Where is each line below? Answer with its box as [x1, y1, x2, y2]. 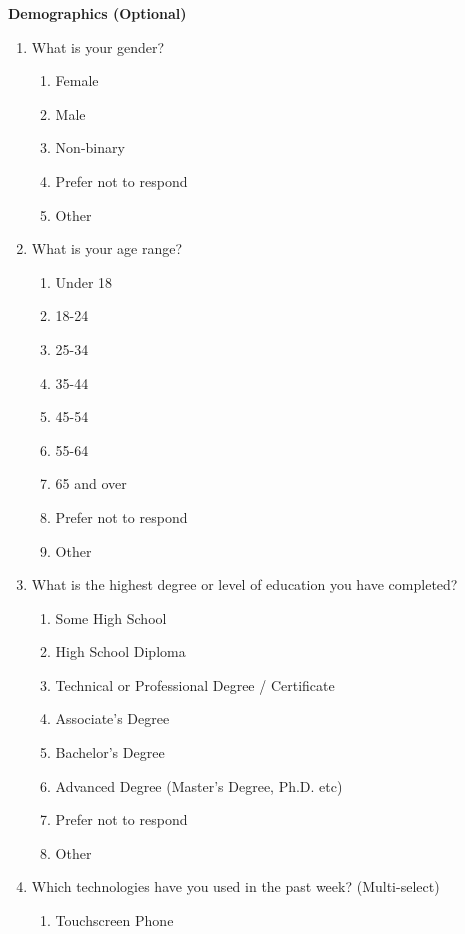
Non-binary [55, 137, 125, 158]
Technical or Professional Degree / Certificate [55, 674, 335, 695]
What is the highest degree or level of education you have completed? [31, 574, 458, 595]
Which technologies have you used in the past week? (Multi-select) [31, 876, 440, 897]
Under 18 [55, 271, 113, 292]
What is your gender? [31, 36, 165, 57]
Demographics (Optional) [8, 3, 187, 23]
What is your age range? [31, 238, 183, 259]
